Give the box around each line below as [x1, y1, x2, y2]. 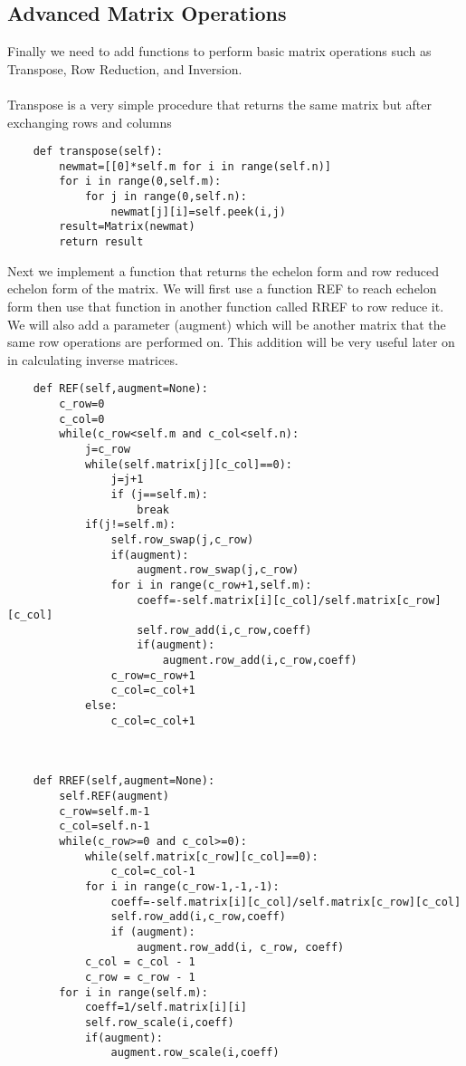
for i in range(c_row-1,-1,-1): [84, 879, 280, 893]
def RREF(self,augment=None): [33, 774, 215, 788]
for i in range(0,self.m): [59, 175, 222, 188]
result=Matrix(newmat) [59, 220, 195, 234]
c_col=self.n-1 [59, 820, 150, 833]
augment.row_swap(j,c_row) [137, 563, 300, 577]
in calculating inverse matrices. [7, 350, 178, 369]
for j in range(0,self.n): [84, 190, 247, 204]
